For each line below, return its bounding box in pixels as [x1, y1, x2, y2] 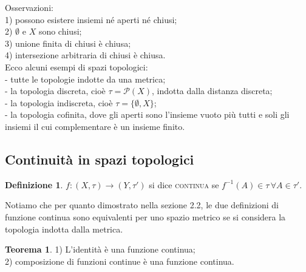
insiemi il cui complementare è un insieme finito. [5, 120, 185, 132]
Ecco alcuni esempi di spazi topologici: [5, 60, 148, 73]
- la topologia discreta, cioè [5, 84, 106, 97]
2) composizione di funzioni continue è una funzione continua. [5, 254, 234, 267]
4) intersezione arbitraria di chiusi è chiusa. [5, 49, 166, 61]
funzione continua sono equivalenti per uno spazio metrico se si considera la [5, 210, 286, 223]
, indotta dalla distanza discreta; [151, 84, 273, 97]
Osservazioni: [5, 1, 53, 13]
